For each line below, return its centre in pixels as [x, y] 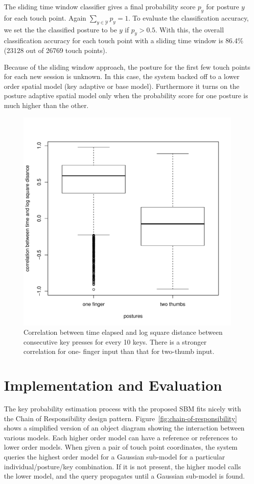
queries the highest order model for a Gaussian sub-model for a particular [115, 457]
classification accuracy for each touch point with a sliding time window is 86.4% [124, 40]
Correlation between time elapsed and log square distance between [123, 332]
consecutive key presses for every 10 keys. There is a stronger [115, 341]
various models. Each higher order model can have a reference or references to [121, 437]
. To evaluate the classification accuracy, [189, 17]
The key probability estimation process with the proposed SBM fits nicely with [123, 409]
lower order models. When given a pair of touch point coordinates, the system [121, 447]
